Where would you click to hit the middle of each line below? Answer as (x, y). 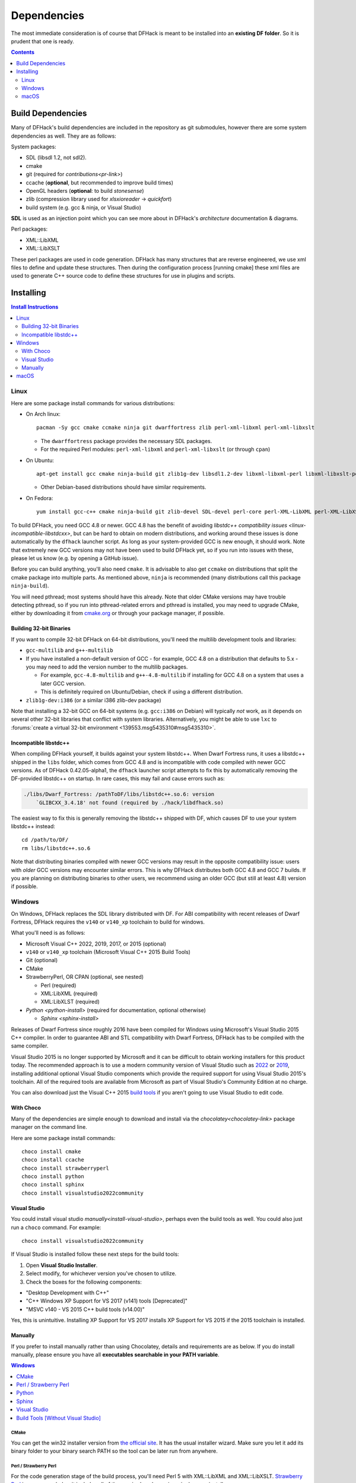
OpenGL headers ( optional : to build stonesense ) (85, 190)
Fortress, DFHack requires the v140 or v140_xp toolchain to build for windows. (108, 922)
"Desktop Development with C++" (67, 1293)
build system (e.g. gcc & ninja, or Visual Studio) (84, 207)
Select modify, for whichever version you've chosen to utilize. (101, 1274)
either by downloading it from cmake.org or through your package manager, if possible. (118, 613)
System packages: (34, 147)
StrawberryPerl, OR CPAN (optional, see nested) (85, 977)
